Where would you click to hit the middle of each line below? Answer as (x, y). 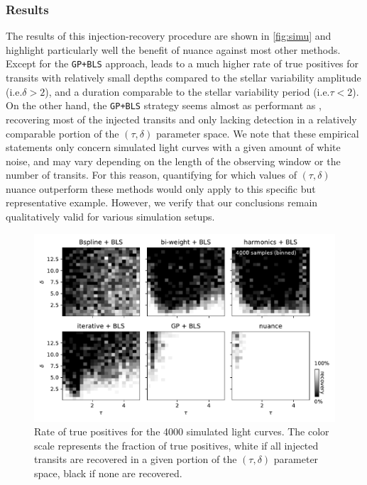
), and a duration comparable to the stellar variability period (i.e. (187, 91)
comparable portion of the (62, 133)
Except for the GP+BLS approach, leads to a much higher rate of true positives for (182, 63)
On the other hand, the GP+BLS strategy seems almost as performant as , (164, 105)
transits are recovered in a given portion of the (136, 459)
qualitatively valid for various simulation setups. (110, 217)
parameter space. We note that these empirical (257, 133)
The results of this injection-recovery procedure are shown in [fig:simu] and (169, 36)
